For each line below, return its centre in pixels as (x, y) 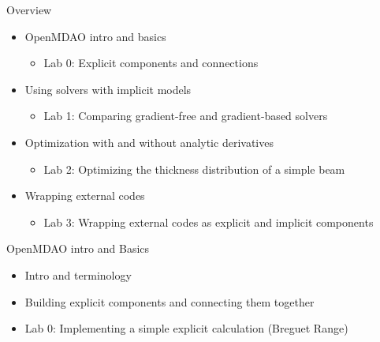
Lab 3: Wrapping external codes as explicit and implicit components (209, 222)
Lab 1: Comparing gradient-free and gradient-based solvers (186, 116)
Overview (29, 9)
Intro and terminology (78, 274)
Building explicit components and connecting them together (170, 301)
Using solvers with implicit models (108, 89)
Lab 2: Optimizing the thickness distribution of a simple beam (194, 169)
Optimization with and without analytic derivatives (149, 142)
